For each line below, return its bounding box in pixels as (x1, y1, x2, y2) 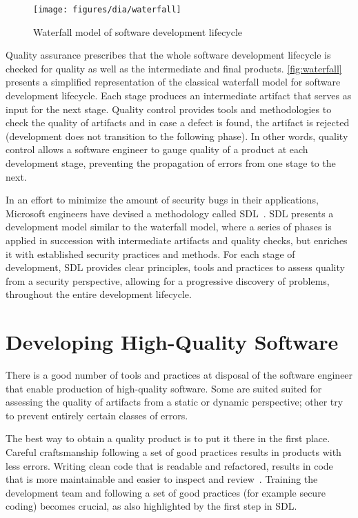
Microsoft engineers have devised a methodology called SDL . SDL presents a (6, 206, 334, 220)
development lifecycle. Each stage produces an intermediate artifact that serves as (6, 88, 352, 103)
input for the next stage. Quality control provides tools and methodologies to (6, 101, 332, 116)
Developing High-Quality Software (6, 328, 339, 356)
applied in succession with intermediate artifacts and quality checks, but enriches (6, 232, 348, 247)
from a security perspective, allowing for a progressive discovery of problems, (6, 273, 330, 288)
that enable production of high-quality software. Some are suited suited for (6, 381, 322, 395)
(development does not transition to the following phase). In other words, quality (6, 128, 348, 143)
